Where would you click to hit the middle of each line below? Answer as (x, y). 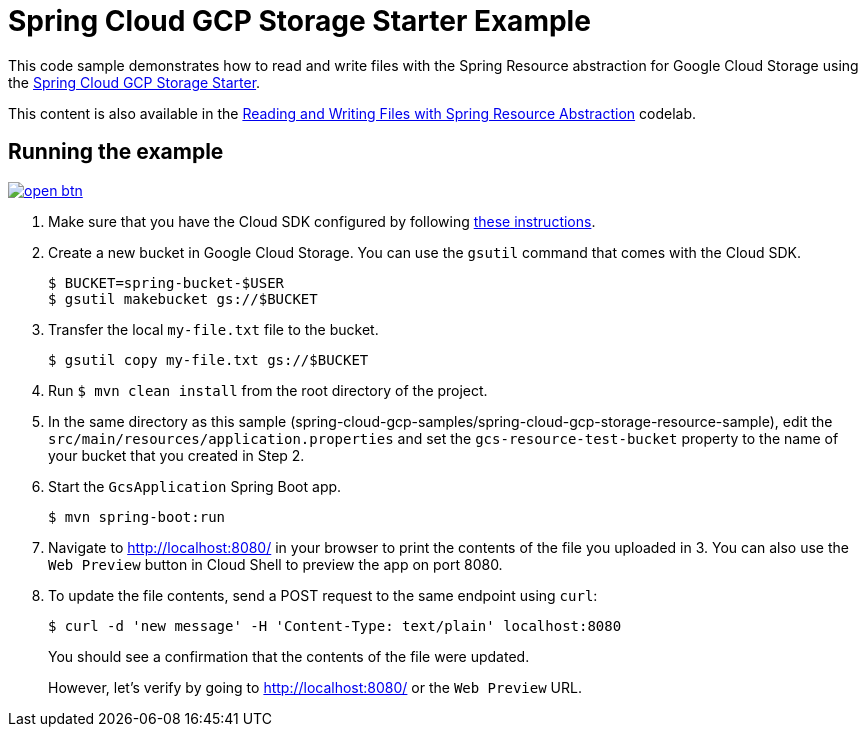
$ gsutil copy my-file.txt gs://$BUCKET (208, 359)
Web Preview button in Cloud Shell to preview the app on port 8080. (275, 564)
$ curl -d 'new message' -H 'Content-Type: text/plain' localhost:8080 (335, 625)
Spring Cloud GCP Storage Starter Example (299, 21)
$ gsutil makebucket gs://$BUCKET (183, 298)
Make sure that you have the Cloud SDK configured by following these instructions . (322, 221)
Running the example (116, 152)
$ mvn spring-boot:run (137, 516)
